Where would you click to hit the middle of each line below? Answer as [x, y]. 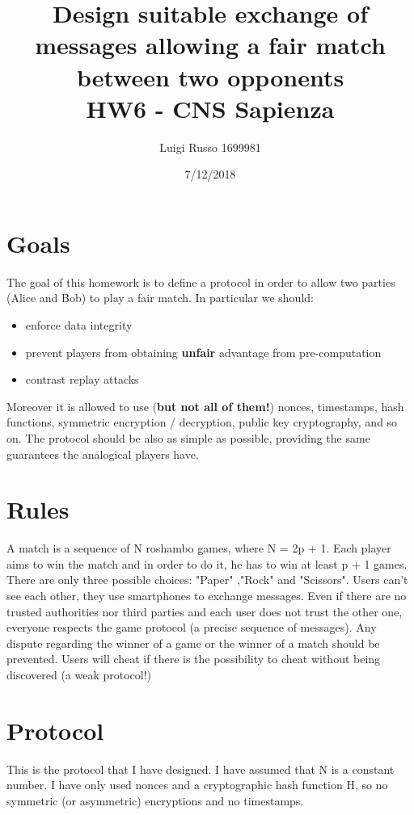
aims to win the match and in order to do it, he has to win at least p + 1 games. [207, 563]
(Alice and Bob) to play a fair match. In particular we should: [160, 298]
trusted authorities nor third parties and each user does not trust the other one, [205, 611]
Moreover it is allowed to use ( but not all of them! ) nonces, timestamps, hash [205, 406]
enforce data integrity [79, 325]
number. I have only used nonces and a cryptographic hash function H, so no [197, 785]
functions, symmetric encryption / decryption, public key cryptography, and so [202, 422]
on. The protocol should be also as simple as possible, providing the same [188, 437]
